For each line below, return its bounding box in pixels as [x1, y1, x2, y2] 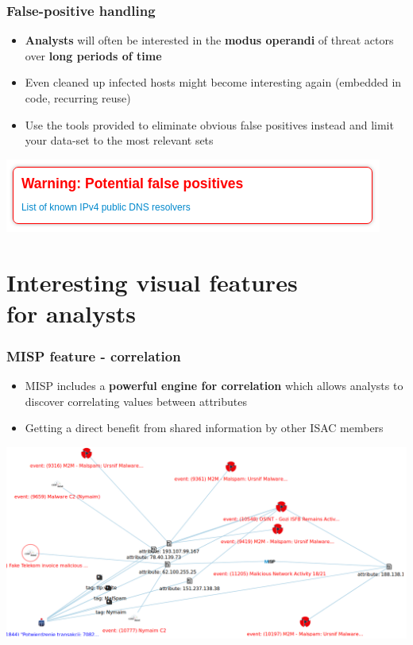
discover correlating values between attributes [25, 392, 247, 409]
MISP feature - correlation [6, 346, 181, 365]
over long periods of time [25, 47, 162, 64]
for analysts [6, 296, 136, 329]
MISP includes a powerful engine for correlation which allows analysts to [25, 377, 403, 394]
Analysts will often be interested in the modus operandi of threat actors [25, 32, 394, 48]
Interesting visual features [6, 265, 298, 298]
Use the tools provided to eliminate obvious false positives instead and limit [25, 116, 394, 133]
